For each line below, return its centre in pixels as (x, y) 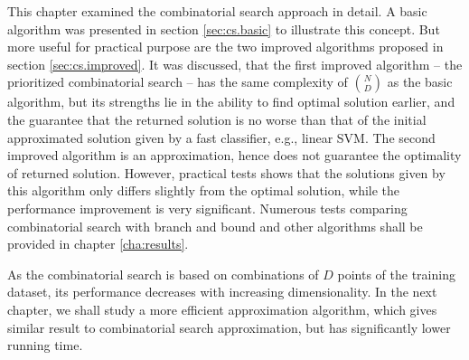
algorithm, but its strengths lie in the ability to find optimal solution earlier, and (231, 102)
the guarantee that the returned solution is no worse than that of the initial (217, 119)
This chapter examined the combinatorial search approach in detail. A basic (217, 11)
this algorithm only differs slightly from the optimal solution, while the (204, 190)
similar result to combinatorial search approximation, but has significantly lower (229, 327)
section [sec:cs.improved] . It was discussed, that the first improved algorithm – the (235, 64)
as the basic (420, 82)
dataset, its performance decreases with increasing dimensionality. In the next (222, 292)
